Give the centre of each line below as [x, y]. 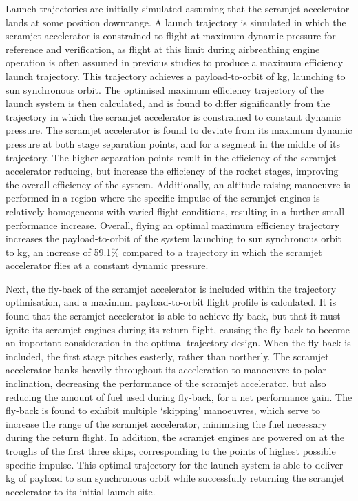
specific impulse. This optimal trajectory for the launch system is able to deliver [175, 464]
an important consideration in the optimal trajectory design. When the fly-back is [178, 343]
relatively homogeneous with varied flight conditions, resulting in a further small [175, 211]
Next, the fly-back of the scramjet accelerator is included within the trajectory [171, 288]
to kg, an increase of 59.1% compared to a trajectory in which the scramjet [164, 252]
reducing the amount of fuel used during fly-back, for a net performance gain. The [179, 396]
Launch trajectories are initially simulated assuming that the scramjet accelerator [178, 8]
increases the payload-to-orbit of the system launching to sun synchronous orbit [173, 238]
